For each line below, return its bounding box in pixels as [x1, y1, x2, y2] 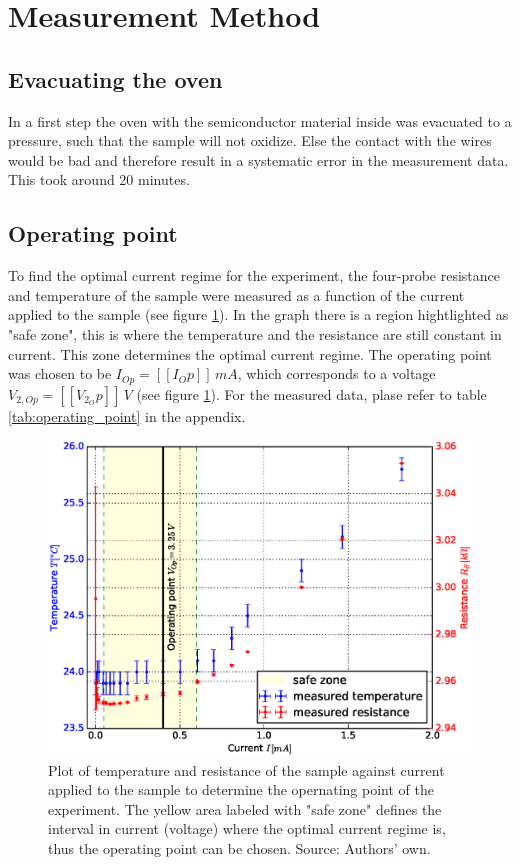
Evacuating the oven [8, 63, 223, 94]
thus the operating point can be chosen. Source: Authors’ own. [48, 837, 431, 858]
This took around [8, 169, 115, 190]
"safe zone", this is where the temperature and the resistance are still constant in [8, 323, 502, 344]
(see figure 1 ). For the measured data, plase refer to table [136, 383, 487, 404]
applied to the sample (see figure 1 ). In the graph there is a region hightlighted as [8, 304, 509, 325]
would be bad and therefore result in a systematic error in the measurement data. [8, 149, 509, 170]
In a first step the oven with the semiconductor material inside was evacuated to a [8, 110, 512, 131]
